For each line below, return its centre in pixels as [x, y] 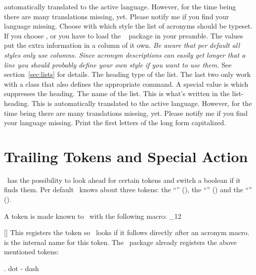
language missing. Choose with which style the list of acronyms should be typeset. [128, 26]
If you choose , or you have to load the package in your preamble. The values [124, 35]
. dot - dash [21, 268]
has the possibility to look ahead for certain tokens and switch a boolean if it [124, 180]
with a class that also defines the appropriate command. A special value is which [126, 84]
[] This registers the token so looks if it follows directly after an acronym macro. [127, 232]
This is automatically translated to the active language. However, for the [142, 103]
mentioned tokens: [31, 252]
